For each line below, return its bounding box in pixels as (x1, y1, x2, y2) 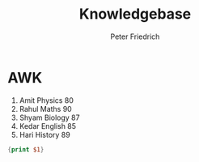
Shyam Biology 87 (19, 113, 80, 122)
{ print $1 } (7, 145, 44, 154)
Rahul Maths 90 (19, 104, 72, 113)
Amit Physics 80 (19, 95, 74, 105)
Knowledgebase (78, 5, 192, 23)
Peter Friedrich (110, 32, 160, 41)
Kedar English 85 (19, 121, 77, 130)
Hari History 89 (19, 130, 70, 139)
